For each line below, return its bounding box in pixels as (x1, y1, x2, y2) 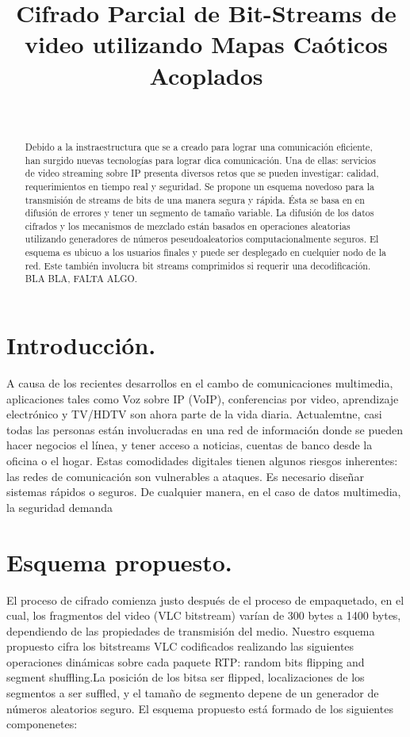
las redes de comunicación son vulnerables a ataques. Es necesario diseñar (6, 468, 364, 484)
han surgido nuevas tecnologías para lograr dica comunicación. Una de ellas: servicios (25, 153, 376, 166)
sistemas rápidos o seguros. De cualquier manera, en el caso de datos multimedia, (6, 483, 401, 500)
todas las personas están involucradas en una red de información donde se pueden (6, 421, 404, 437)
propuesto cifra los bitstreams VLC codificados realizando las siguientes (6, 638, 354, 655)
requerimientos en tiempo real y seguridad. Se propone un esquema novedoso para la (25, 179, 374, 193)
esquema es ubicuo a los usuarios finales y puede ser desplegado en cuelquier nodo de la (25, 246, 386, 259)
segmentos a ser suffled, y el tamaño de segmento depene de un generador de (6, 685, 379, 701)
